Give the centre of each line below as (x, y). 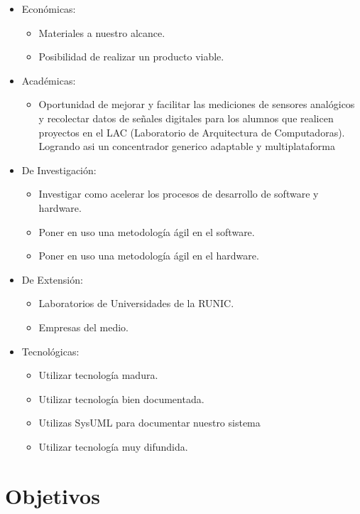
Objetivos (53, 495)
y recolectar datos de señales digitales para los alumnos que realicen (186, 118)
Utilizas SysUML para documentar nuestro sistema (149, 423)
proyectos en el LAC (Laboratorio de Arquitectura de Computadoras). (192, 132)
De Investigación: (59, 170)
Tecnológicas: (50, 351)
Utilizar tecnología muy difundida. (113, 446)
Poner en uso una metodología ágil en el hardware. (149, 256)
